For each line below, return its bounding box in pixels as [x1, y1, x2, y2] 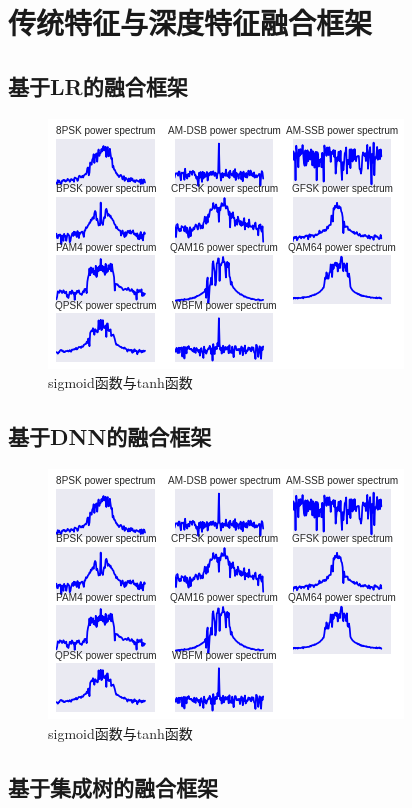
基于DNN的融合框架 [8, 421, 212, 452]
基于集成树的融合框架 [8, 771, 218, 802]
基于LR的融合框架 [8, 70, 188, 101]
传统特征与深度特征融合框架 [8, 2, 373, 43]
